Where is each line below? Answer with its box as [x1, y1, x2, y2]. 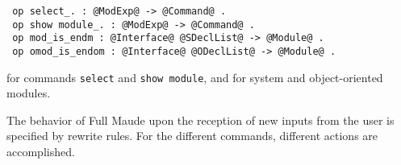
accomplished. [6, 143, 75, 160]
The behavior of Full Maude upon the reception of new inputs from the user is [6, 111, 395, 128]
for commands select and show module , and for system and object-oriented [6, 68, 383, 85]
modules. [6, 85, 51, 101]
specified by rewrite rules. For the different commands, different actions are [6, 127, 378, 144]
